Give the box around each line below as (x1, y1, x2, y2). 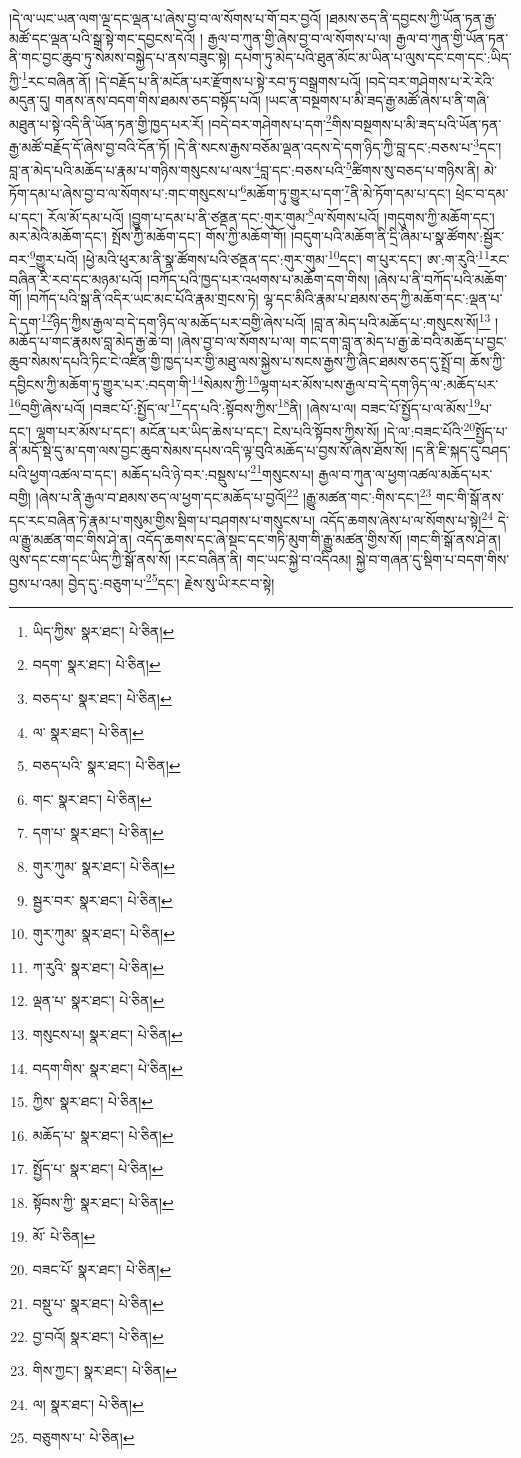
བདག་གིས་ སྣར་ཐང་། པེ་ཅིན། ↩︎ (32, 1057, 183, 1078)
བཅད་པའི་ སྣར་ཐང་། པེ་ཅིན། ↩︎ (32, 755, 181, 776)
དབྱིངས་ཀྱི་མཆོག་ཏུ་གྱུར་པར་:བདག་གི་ (9, 374, 192, 394)
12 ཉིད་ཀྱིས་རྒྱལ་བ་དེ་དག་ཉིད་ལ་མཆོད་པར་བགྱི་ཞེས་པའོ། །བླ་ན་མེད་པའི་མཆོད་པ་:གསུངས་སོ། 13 (40, 308, 491, 332)
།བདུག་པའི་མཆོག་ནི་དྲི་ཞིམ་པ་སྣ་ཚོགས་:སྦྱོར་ (290, 225, 505, 246)
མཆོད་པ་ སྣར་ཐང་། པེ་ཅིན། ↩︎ (32, 1124, 174, 1145)
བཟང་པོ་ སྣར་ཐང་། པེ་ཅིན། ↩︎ (32, 1259, 172, 1280)
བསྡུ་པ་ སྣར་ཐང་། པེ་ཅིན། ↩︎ (32, 1292, 164, 1313)
